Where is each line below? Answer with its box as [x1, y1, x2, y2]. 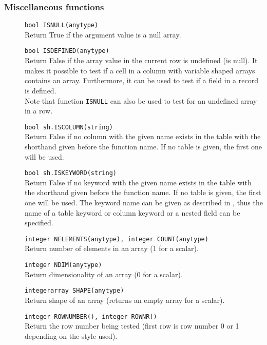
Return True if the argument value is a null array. [25, 29, 181, 40]
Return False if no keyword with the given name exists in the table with [25, 177, 252, 187]
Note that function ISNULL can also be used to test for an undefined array [25, 95, 257, 106]
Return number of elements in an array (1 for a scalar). [25, 243, 199, 254]
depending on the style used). [25, 330, 118, 341]
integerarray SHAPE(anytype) [25, 287, 124, 295]
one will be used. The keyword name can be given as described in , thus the [25, 197, 263, 208]
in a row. [25, 105, 53, 116]
